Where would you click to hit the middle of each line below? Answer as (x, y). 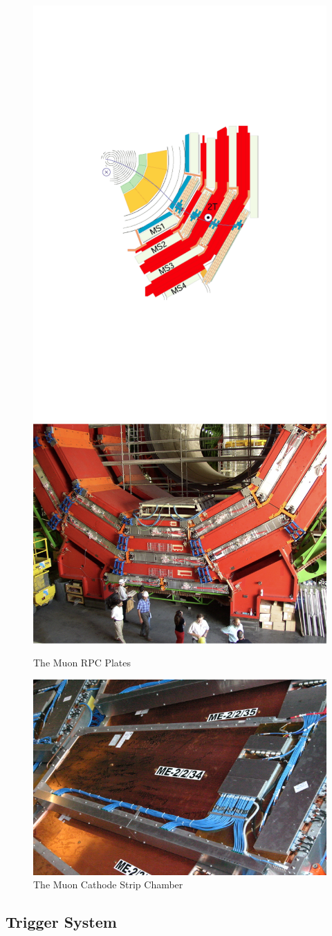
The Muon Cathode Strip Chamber (108, 884)
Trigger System (61, 922)
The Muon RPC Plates (82, 663)
